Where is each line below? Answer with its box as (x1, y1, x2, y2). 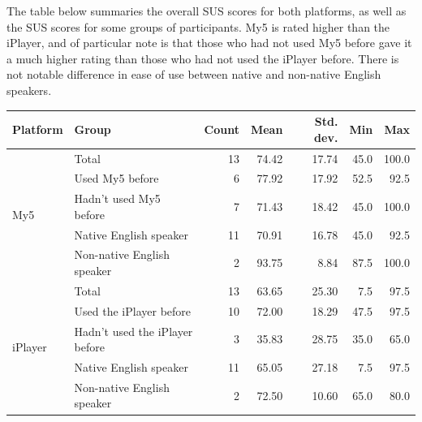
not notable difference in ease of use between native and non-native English (6, 66, 381, 83)
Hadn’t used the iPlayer (74, 322, 193, 339)
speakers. (6, 81, 52, 98)
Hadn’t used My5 (74, 190, 161, 207)
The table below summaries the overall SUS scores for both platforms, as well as (6, 2, 407, 19)
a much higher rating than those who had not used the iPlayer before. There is (6, 50, 399, 67)
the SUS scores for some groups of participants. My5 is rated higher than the (6, 18, 390, 35)
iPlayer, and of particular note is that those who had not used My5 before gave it (6, 34, 412, 51)
